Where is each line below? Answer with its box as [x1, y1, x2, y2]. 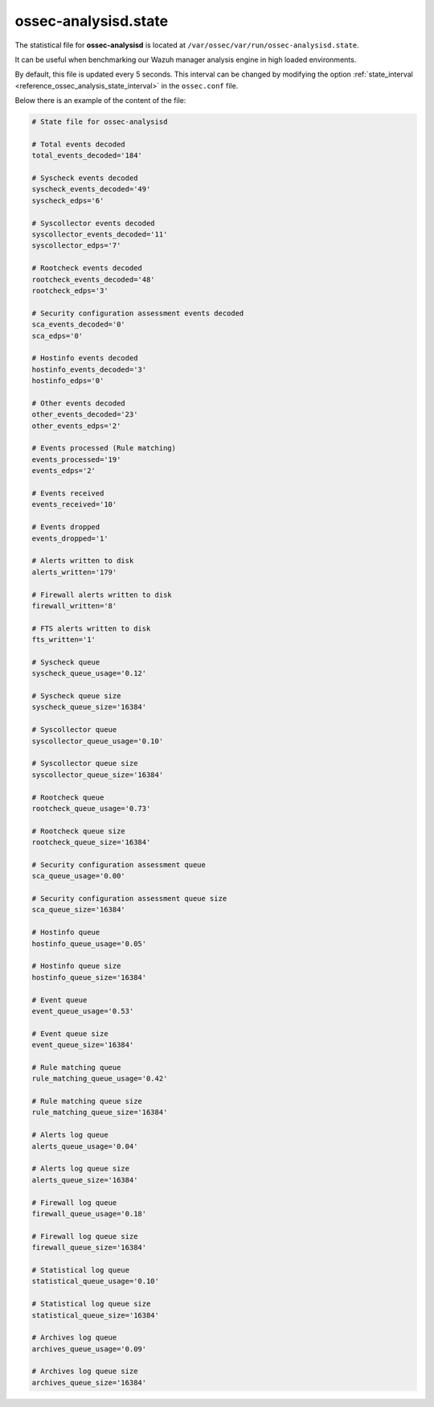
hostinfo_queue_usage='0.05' [31, 939, 147, 948]
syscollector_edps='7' [31, 241, 121, 250]
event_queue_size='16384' [31, 1040, 134, 1050]
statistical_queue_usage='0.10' [31, 1277, 160, 1286]
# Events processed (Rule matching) [31, 443, 177, 453]
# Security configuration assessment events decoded [31, 308, 244, 318]
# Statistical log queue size [31, 1299, 151, 1309]
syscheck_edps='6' [31, 195, 104, 205]
